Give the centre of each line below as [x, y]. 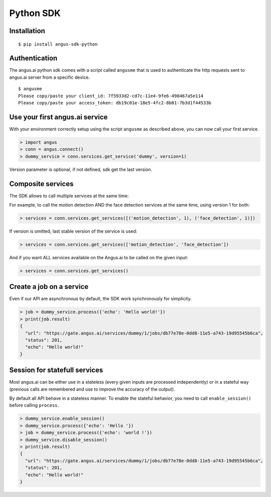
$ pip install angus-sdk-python [58, 44]
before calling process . [34, 405]
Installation [27, 31]
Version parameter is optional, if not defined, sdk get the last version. [81, 169]
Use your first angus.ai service [58, 117]
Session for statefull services [56, 370]
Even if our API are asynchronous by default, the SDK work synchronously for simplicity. [100, 299]
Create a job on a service [49, 287]
